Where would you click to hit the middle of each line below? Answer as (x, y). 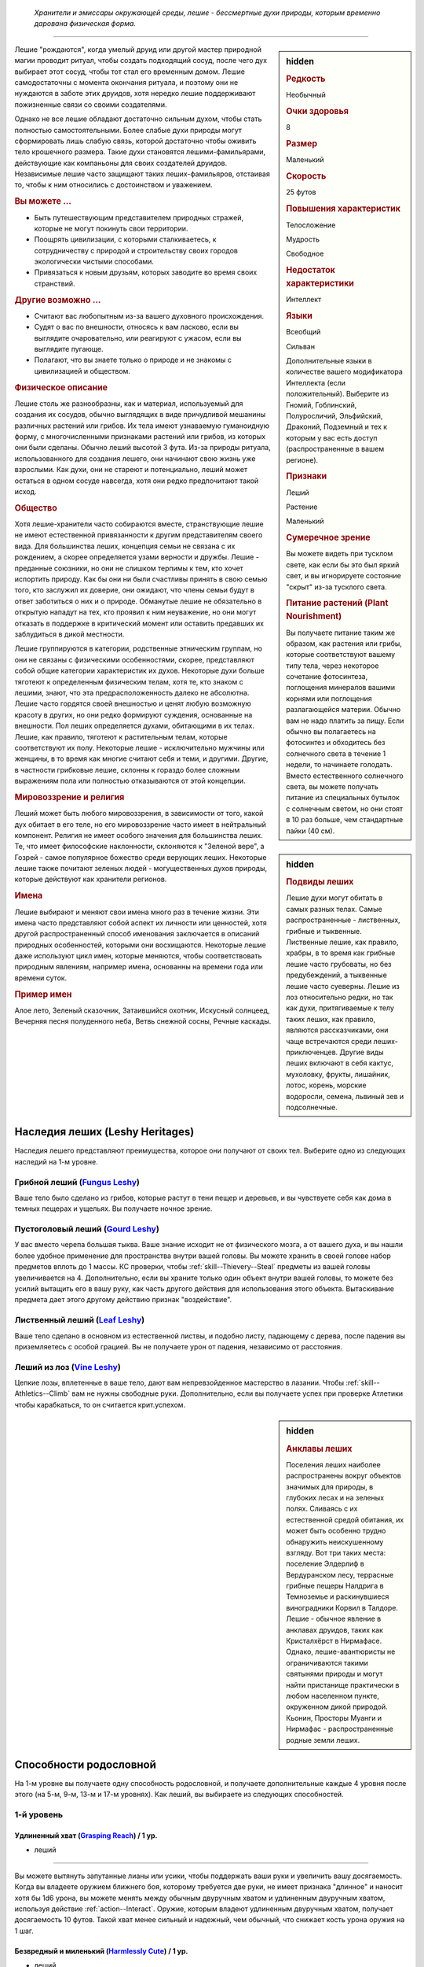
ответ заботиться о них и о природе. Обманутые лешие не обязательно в (138, 601)
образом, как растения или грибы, (344, 643)
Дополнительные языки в (329, 361)
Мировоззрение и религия (69, 797)
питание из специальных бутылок (343, 798)
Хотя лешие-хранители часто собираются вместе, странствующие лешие (139, 524)
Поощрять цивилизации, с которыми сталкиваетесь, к (125, 239)
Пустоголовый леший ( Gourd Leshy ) (87, 1229)
